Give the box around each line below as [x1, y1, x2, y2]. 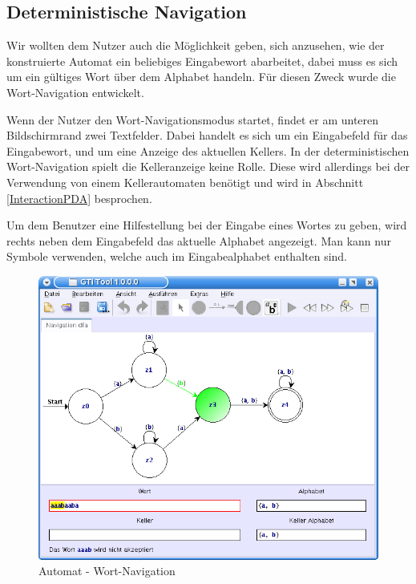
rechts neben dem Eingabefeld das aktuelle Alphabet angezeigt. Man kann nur [6, 232, 391, 249]
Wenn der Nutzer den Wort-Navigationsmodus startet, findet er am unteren [6, 111, 379, 128]
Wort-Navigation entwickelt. [6, 83, 144, 100]
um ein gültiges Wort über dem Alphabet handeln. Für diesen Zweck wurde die [6, 68, 396, 85]
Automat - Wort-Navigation [38, 562, 176, 579]
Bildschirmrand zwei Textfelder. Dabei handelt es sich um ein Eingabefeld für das [6, 127, 408, 144]
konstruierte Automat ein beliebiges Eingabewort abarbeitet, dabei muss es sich [6, 52, 398, 69]
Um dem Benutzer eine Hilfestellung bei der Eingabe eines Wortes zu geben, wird [6, 217, 407, 233]
